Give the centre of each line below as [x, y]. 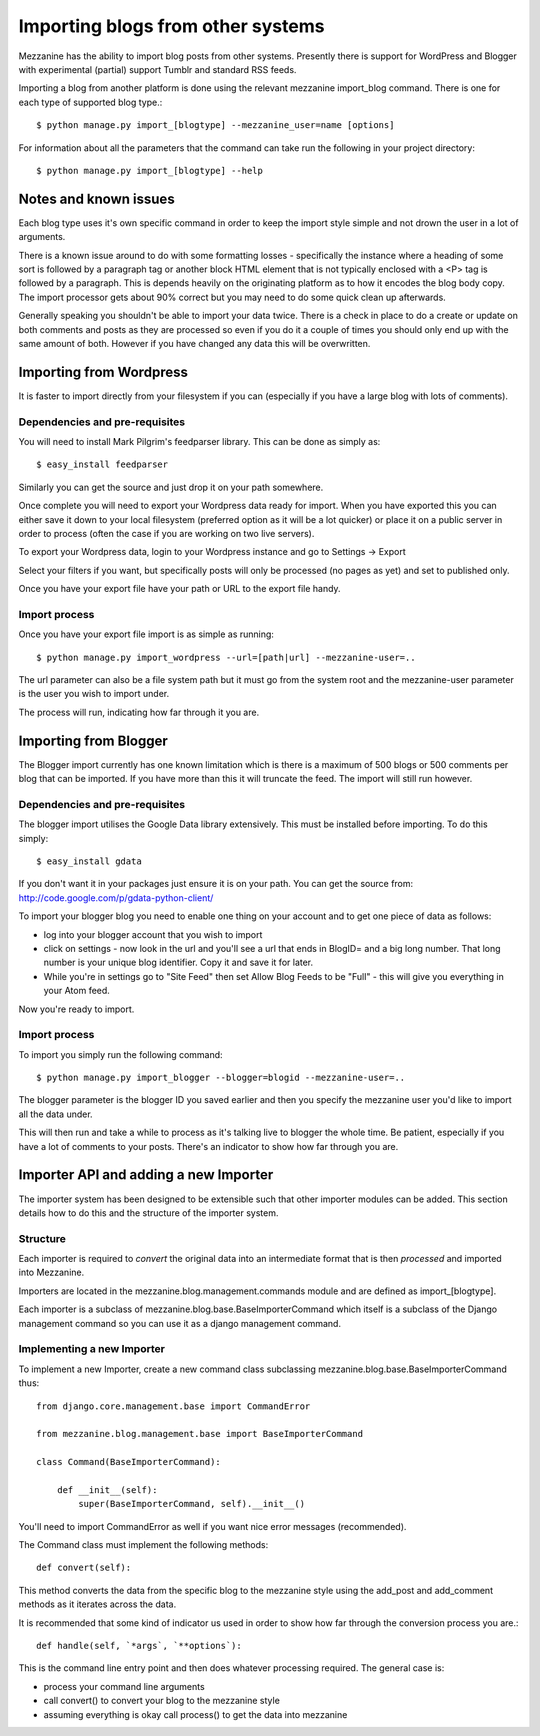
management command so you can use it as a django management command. [180, 1323]
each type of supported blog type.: [90, 102]
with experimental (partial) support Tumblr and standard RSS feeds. [157, 69]
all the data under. [56, 1114]
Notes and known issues [96, 198]
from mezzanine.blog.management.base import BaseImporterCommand [200, 1434]
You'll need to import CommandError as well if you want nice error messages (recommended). [212, 1526]
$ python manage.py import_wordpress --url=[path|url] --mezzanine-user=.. [226, 657]
